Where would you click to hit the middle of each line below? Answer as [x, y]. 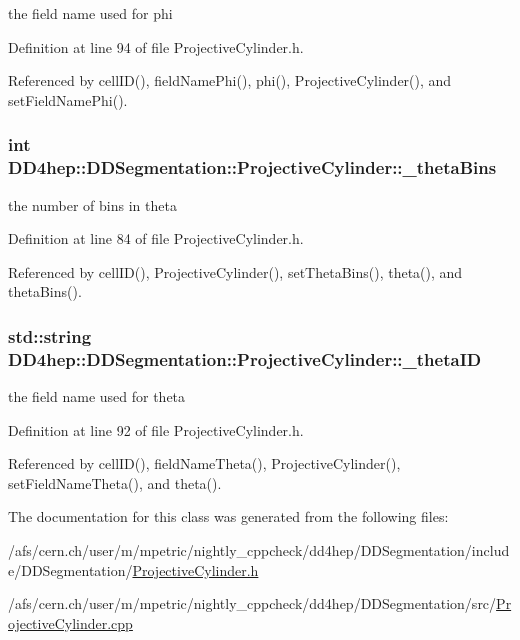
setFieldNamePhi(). [68, 99]
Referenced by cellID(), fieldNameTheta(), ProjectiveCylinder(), [204, 463]
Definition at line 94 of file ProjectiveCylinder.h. [156, 46]
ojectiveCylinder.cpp [70, 622]
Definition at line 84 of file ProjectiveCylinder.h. [156, 238]
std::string [50, 335]
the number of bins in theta [92, 204]
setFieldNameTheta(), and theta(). [115, 482]
